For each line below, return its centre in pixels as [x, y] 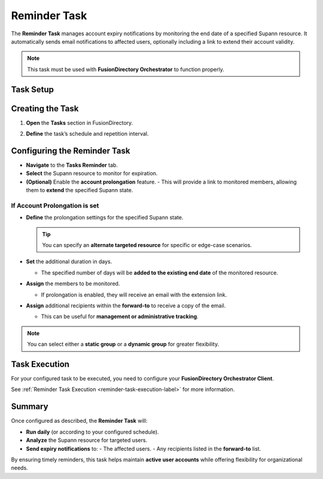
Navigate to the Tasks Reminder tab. [72, 165]
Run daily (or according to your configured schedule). [92, 432]
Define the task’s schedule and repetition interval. [87, 134]
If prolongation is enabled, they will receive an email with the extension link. [134, 295]
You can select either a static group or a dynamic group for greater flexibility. [123, 344]
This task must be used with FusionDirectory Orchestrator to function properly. [126, 69]
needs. [19, 468]
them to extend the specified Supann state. [80, 190]
